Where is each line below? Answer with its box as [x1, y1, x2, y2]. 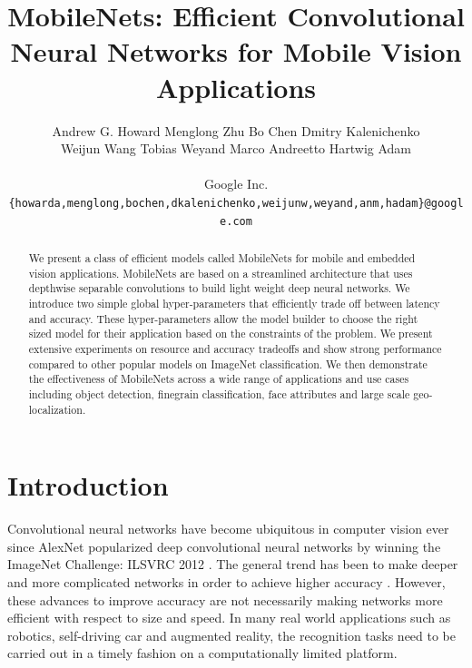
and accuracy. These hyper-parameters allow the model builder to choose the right [28, 310, 418, 326]
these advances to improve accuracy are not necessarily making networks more [7, 590, 443, 609]
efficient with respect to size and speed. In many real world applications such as [7, 608, 451, 627]
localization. [28, 401, 86, 417]
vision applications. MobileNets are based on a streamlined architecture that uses [28, 265, 413, 280]
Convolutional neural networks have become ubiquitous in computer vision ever [7, 519, 449, 538]
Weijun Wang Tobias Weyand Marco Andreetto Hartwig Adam [60, 139, 411, 158]
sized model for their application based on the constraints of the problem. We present [28, 326, 433, 341]
